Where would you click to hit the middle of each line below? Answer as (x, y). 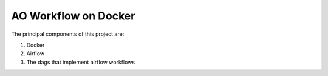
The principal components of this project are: (68, 34)
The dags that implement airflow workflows (81, 62)
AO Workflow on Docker (73, 16)
